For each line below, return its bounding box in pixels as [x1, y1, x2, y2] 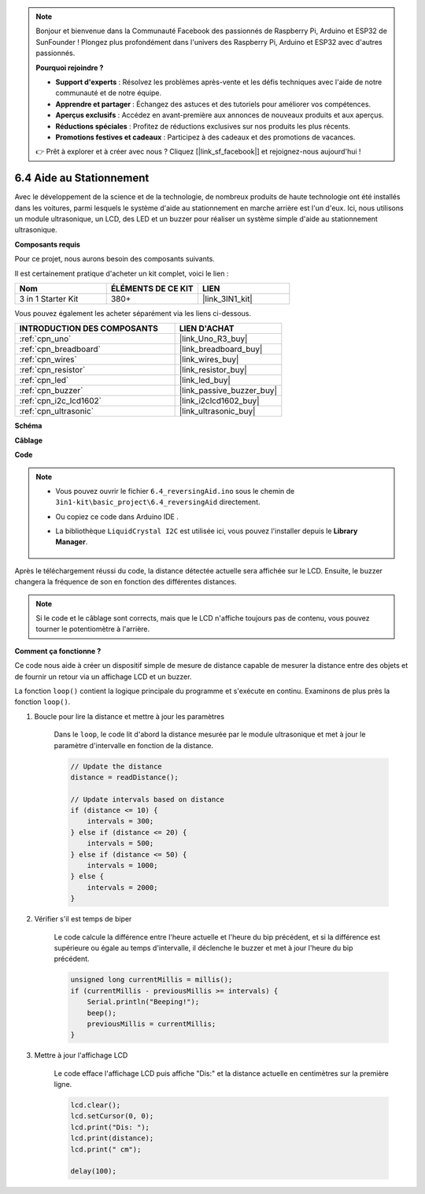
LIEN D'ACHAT [179, 323, 235, 334]
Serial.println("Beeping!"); [87, 997, 200, 1007]
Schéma [14, 421, 42, 431]
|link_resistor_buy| [179, 365, 247, 376]
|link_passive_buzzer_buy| [179, 385, 277, 396]
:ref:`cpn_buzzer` [19, 385, 83, 396]
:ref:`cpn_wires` [19, 354, 78, 365]
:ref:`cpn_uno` [19, 333, 72, 344]
